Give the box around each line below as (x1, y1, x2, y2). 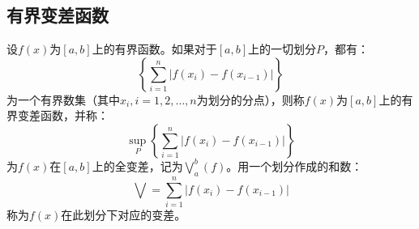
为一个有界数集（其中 (6, 91, 120, 108)
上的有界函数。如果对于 (92, 40, 217, 57)
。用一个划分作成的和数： (226, 157, 363, 174)
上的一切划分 (247, 40, 316, 57)
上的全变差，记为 (92, 157, 183, 174)
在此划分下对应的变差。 (61, 206, 186, 223)
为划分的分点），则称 (196, 91, 305, 108)
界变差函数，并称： (6, 107, 109, 124)
